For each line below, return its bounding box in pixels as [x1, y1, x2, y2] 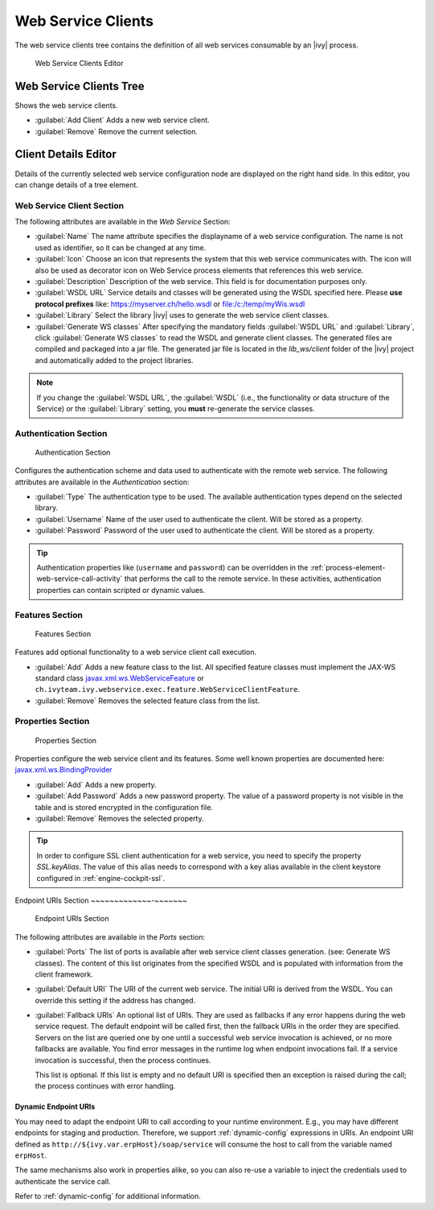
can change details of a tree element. [14, 179, 138, 189]
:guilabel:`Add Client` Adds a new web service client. [35, 115, 211, 125]
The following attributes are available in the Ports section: [14, 932, 206, 941]
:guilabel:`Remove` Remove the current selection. [35, 126, 199, 136]
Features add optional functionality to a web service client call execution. [14, 648, 257, 657]
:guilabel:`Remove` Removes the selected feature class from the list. [35, 696, 260, 706]
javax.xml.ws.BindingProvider [14, 765, 113, 775]
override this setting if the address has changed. [35, 995, 196, 1005]
